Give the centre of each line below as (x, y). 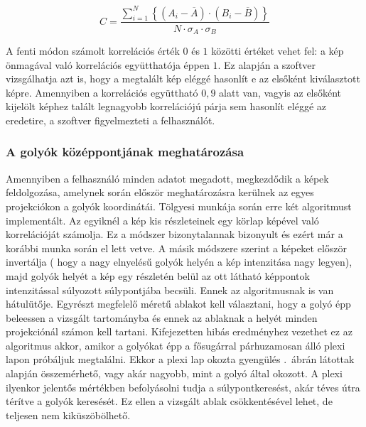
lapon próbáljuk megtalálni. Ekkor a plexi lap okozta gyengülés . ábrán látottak (180, 359)
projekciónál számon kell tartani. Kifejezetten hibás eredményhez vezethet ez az (179, 331)
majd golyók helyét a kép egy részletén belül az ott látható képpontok (158, 275)
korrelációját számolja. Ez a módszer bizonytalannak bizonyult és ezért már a (174, 234)
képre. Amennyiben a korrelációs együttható (102, 92)
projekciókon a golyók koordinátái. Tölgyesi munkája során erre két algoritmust (179, 206)
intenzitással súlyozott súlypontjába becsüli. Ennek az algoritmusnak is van (170, 290)
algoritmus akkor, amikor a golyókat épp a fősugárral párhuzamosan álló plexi (176, 345)
